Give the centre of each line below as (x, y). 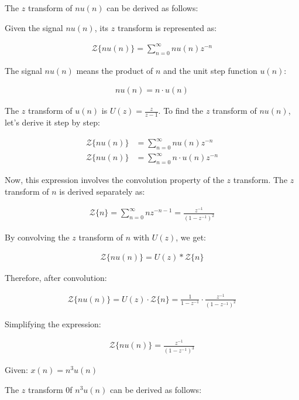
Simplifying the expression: (53, 323)
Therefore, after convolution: (56, 277)
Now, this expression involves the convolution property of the (114, 180)
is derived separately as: (102, 191)
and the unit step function (210, 70)
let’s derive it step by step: (52, 122)
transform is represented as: (167, 27)
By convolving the (37, 237)
